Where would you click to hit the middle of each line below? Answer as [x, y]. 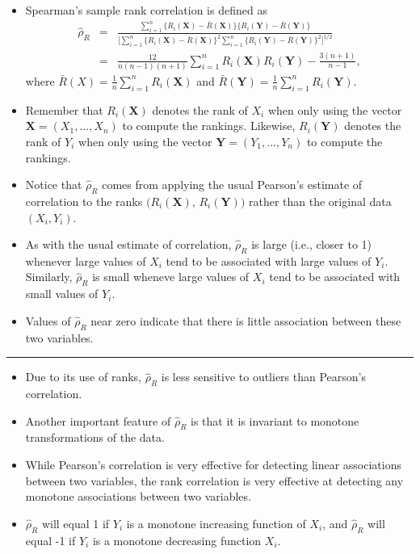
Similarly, [49, 277]
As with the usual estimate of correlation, [128, 244]
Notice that [54, 185]
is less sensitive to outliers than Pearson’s [264, 377]
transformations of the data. [95, 437]
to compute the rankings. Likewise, [209, 126]
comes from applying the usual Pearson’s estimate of [232, 185]
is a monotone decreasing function [177, 540]
